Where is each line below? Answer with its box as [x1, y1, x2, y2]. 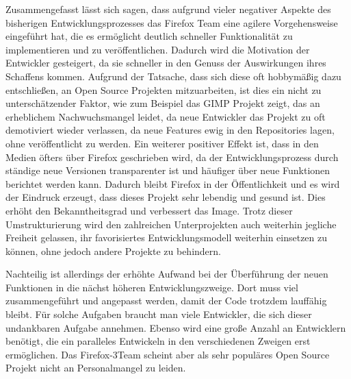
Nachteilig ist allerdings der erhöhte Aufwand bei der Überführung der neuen [5, 267, 328, 281]
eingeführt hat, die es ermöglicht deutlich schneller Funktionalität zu [5, 29, 293, 43]
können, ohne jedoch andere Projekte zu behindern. [5, 243, 221, 258]
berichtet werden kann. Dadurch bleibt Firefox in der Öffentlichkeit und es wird [5, 176, 340, 191]
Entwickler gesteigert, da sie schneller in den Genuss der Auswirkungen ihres [5, 56, 326, 70]
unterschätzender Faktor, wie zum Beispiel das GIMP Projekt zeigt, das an [5, 96, 320, 110]
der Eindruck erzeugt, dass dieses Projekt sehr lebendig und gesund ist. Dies [5, 190, 326, 204]
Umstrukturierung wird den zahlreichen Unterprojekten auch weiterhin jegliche [5, 217, 337, 231]
